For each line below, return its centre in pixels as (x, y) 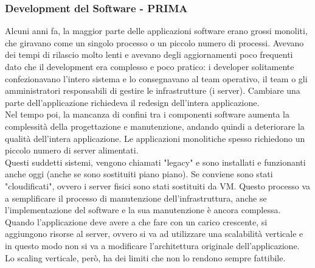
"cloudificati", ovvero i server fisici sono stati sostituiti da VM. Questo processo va (158, 185)
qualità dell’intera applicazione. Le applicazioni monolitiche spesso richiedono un (155, 138)
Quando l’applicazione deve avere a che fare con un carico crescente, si (136, 221)
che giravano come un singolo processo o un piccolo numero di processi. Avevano (154, 42)
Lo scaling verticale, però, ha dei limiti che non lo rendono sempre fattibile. (145, 257)
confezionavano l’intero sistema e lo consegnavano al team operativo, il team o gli (156, 78)
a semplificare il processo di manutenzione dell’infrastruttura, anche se (136, 198)
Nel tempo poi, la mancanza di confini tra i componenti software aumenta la (147, 114)
